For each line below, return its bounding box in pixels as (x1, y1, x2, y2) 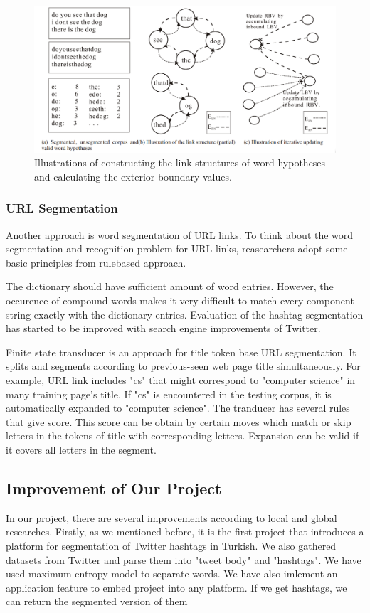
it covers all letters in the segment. (6, 442, 157, 457)
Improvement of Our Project (6, 476, 222, 499)
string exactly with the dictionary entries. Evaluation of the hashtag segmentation (6, 306, 364, 321)
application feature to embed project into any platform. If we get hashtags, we (6, 580, 347, 595)
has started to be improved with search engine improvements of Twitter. (6, 321, 321, 336)
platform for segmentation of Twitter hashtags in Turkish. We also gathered (6, 538, 337, 553)
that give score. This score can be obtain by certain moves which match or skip (6, 414, 351, 429)
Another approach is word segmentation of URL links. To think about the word (6, 227, 354, 242)
